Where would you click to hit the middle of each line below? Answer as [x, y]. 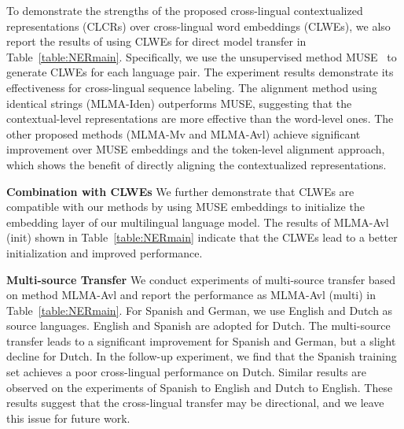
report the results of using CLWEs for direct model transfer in [156, 41]
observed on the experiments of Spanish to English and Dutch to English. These [200, 387]
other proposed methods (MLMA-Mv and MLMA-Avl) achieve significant [184, 133]
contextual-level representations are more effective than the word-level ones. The [200, 118]
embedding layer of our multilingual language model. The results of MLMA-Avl [198, 222]
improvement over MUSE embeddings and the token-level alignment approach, [196, 149]
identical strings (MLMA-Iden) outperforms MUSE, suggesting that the [179, 103]
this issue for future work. [68, 418]
